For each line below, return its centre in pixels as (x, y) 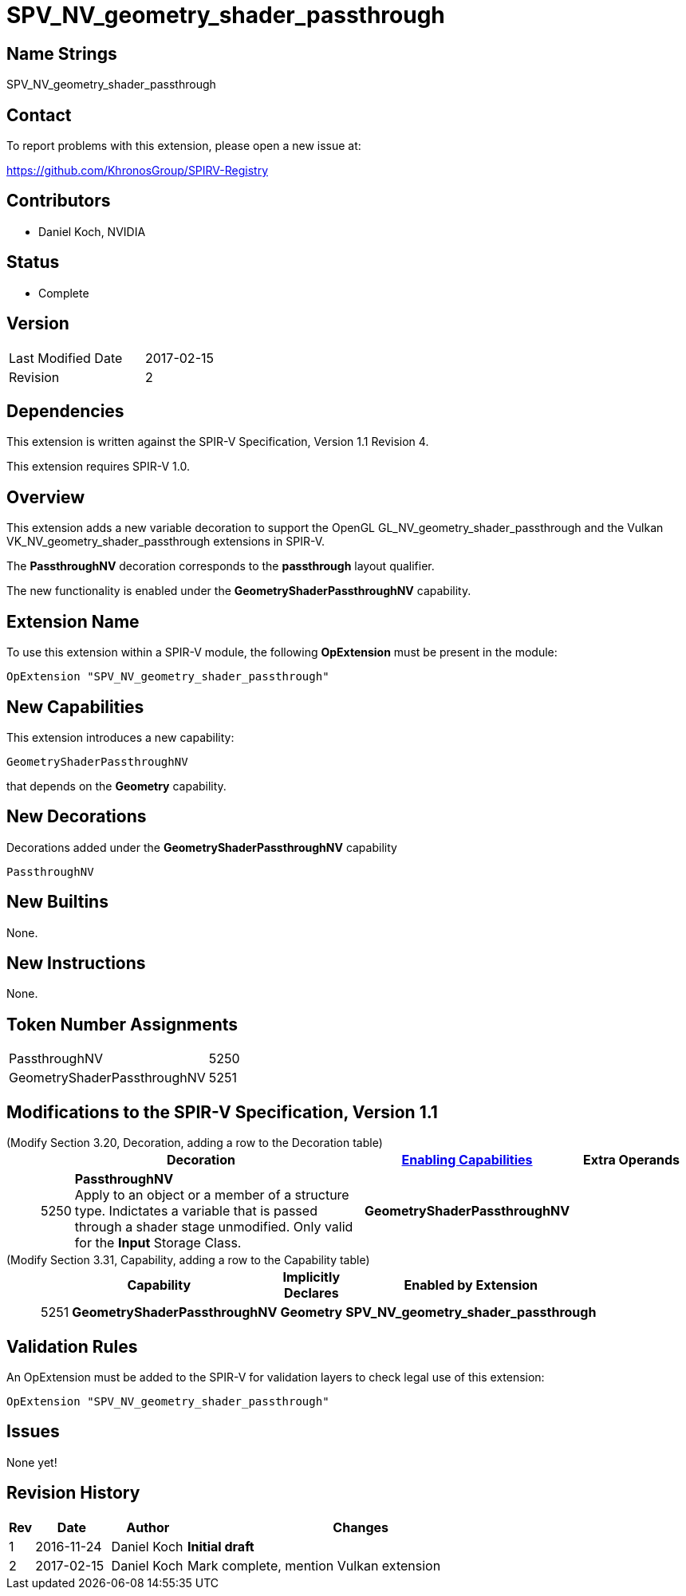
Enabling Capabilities (467, 1160)
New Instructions (76, 964)
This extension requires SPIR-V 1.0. (98, 467)
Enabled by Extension (471, 1285)
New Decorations (77, 817)
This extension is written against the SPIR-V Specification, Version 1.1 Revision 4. (218, 442)
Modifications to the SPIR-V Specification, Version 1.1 (222, 1112)
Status (33, 262)
